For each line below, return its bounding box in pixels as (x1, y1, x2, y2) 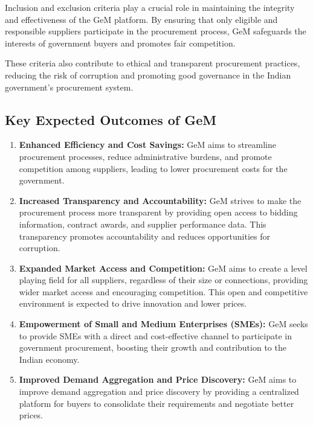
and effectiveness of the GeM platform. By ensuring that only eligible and (5, 13, 278, 25)
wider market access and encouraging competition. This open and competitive (19, 285, 308, 298)
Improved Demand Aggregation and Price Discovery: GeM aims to (19, 373, 297, 386)
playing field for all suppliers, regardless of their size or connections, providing (19, 273, 308, 286)
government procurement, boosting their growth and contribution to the (19, 341, 286, 354)
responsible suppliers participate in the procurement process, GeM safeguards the (5, 25, 306, 37)
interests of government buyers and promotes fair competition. (5, 36, 236, 49)
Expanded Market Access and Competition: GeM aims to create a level (19, 261, 308, 274)
